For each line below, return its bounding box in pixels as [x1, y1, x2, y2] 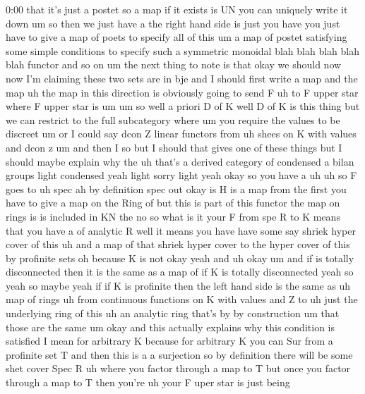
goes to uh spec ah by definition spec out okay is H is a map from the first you [6, 181, 347, 196]
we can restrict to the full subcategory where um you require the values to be [6, 112, 340, 127]
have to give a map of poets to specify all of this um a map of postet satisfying [6, 30, 347, 44]
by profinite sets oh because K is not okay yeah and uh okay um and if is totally [6, 250, 354, 265]
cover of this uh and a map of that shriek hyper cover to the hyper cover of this [6, 237, 350, 252]
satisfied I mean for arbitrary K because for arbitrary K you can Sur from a [6, 333, 333, 348]
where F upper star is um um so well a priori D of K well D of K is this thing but [6, 99, 360, 113]
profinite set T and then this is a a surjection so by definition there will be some [6, 347, 353, 362]
